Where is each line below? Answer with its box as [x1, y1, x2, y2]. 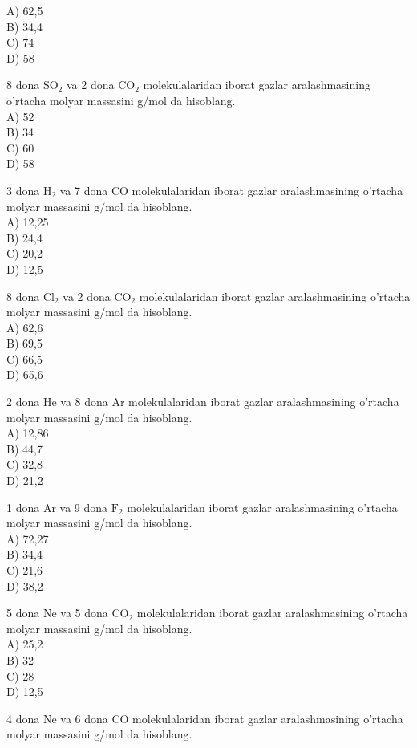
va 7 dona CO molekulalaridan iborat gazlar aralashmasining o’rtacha [59, 181, 403, 198]
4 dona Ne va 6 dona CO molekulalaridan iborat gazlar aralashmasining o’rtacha [6, 709, 403, 726]
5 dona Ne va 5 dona [6, 604, 108, 621]
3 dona [6, 181, 40, 198]
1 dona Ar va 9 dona [6, 498, 108, 515]
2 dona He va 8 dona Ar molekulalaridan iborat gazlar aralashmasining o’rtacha [6, 393, 399, 410]
